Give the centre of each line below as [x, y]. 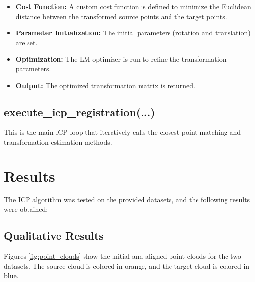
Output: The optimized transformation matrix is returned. [105, 85]
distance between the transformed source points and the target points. [121, 16]
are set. [27, 42]
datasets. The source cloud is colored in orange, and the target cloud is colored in [127, 266]
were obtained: [26, 209]
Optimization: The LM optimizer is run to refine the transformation [121, 59]
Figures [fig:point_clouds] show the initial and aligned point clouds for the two [123, 256]
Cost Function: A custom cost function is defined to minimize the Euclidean [133, 6]
